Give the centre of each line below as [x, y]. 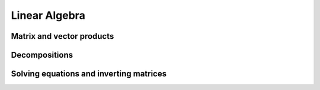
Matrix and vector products [63, 36]
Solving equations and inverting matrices [89, 74]
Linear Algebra [48, 15]
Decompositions [42, 55]
